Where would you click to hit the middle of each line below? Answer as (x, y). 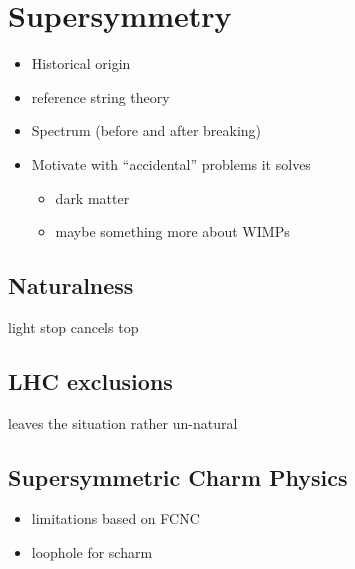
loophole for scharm (92, 552)
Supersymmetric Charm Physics (178, 476)
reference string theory (100, 96)
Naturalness (71, 285)
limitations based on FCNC (115, 518)
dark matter (92, 197)
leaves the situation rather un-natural (123, 422)
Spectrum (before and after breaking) (146, 130)
